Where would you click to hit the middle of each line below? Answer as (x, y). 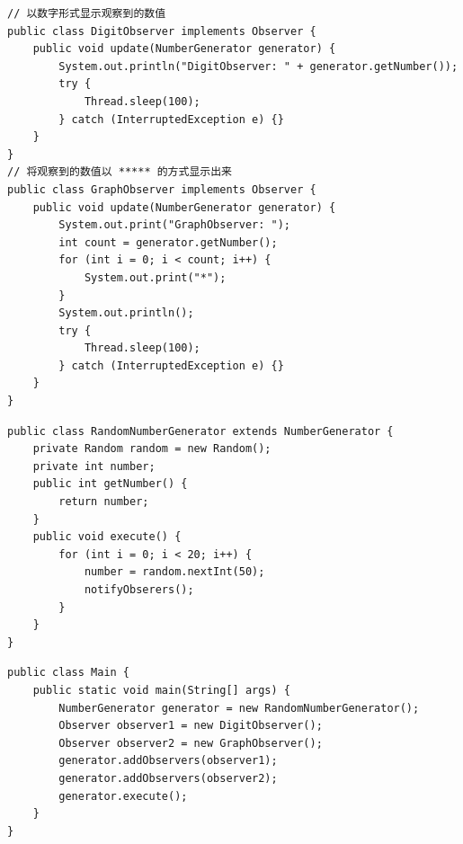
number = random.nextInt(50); (174, 572)
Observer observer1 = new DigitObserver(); (191, 726)
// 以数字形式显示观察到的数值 (87, 13)
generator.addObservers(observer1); (168, 761)
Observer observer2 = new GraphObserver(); (191, 743)
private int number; (94, 466)
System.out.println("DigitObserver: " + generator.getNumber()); (258, 66)
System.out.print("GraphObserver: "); (174, 225)
